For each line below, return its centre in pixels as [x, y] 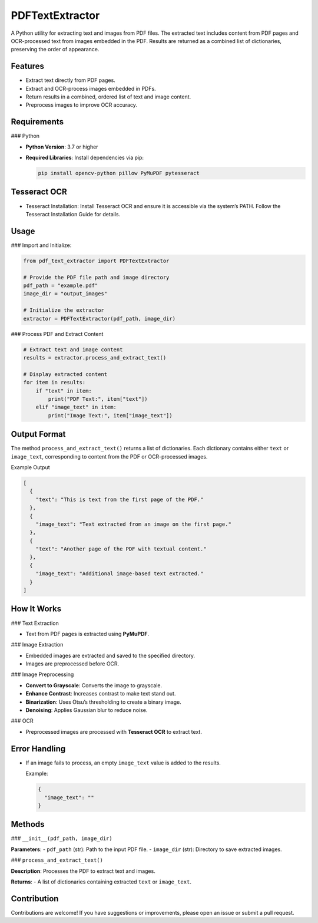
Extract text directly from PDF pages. [71, 80]
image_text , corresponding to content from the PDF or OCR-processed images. [109, 456]
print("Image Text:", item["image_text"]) [110, 415]
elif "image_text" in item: [76, 407]
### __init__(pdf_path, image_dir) [62, 838]
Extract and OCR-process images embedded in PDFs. [91, 88]
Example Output [30, 467]
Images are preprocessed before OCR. [72, 664]
